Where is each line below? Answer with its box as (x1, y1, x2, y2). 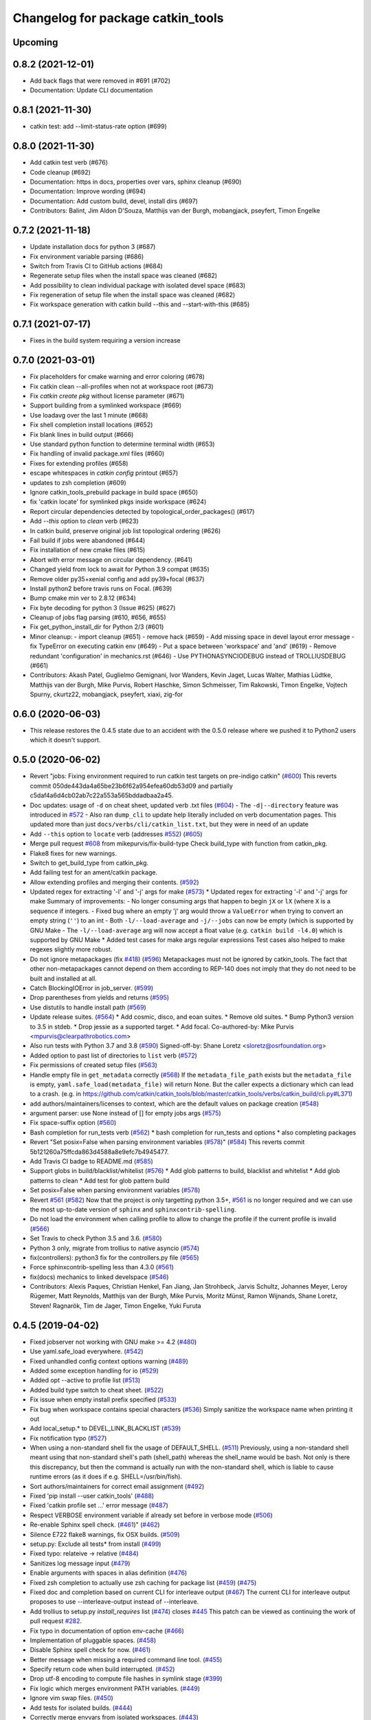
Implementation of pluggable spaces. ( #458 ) (30, 1636, 157, 1644)
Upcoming (12, 36, 58, 48)
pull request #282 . (30, 1617, 82, 1625)
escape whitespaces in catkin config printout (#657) (30, 469, 179, 477)
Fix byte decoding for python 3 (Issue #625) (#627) (30, 603, 176, 612)
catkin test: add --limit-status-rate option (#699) (30, 122, 168, 131)
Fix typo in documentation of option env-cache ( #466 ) (30, 1626, 185, 1635)
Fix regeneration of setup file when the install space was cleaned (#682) (30, 291, 236, 299)
